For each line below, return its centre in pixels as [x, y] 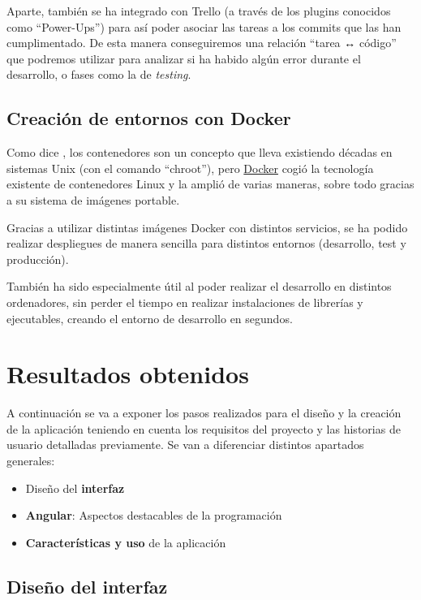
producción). [38, 259]
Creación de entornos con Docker [149, 118]
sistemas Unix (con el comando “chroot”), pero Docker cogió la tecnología [190, 168]
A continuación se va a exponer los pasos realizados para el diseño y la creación [204, 413]
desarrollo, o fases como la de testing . [99, 74]
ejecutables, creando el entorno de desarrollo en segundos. [150, 318]
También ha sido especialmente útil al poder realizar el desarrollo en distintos [199, 286]
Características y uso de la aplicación [126, 542]
